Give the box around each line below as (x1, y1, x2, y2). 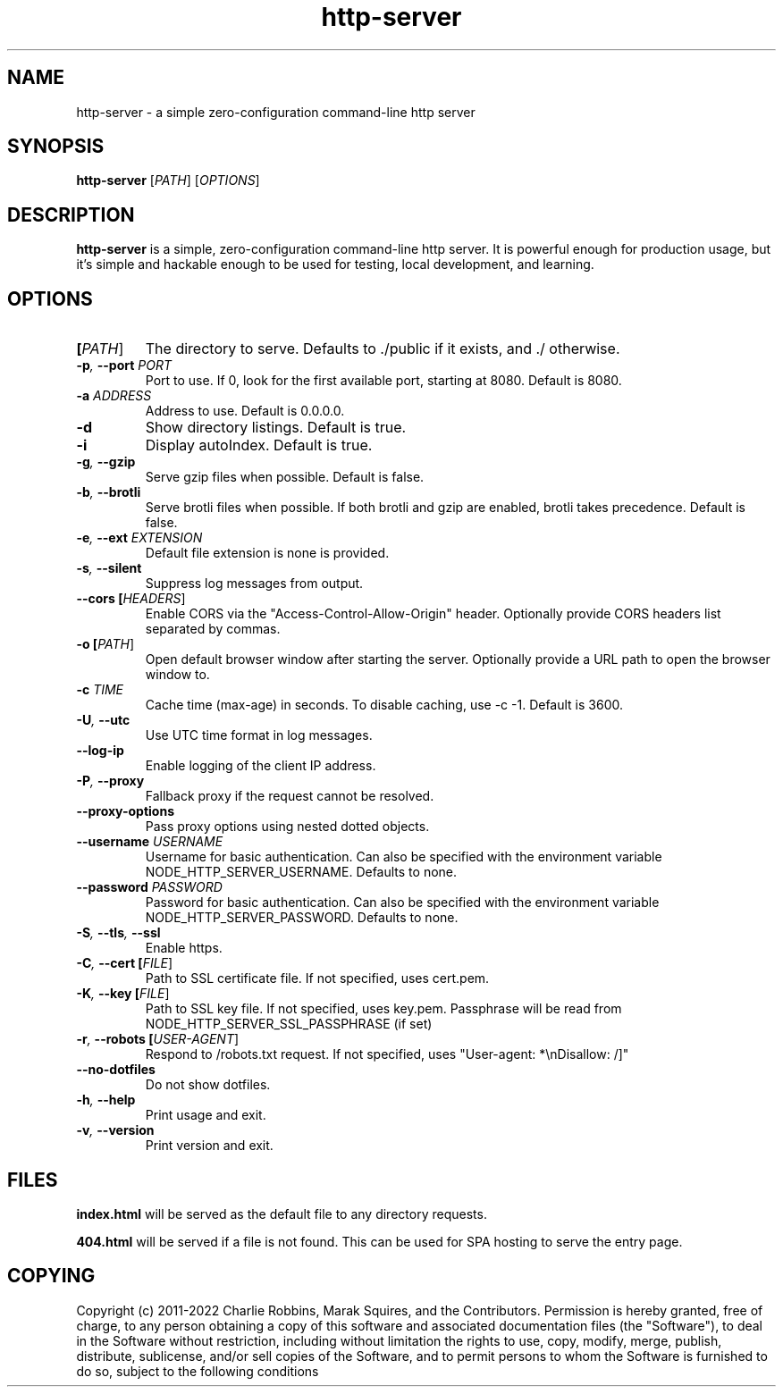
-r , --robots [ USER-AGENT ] (76, 1031, 240, 1047)
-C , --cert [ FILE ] (76, 955, 173, 971)
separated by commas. (145, 621, 281, 637)
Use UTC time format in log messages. (145, 727, 373, 743)
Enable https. (145, 940, 223, 956)
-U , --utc (76, 712, 130, 728)
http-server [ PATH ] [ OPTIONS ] (76, 172, 260, 189)
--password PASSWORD (76, 879, 223, 895)
